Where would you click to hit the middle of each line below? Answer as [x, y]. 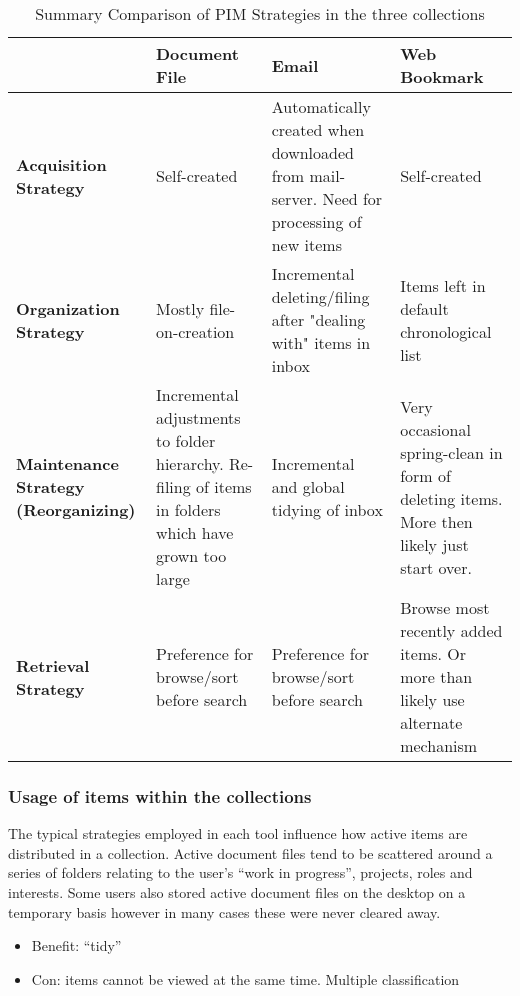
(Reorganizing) [76, 509]
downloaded [312, 152]
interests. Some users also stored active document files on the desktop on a [237, 892]
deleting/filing [320, 296]
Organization [68, 308]
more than [436, 676]
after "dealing [318, 319]
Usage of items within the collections [160, 795]
